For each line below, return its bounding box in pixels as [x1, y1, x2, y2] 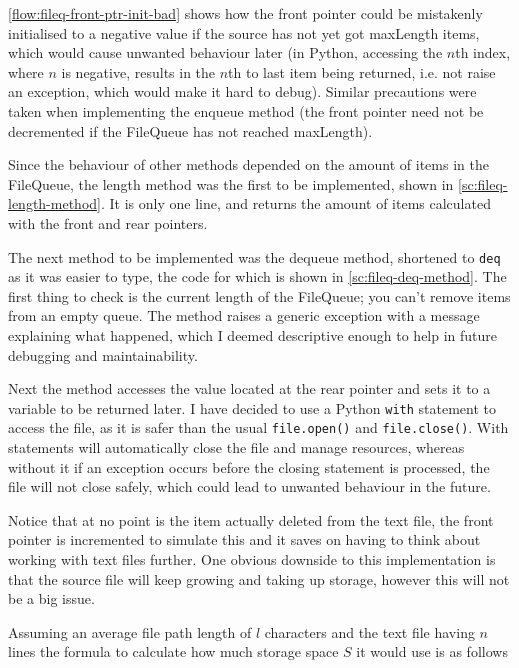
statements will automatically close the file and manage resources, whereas [8, 437, 465, 458]
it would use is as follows [356, 641, 508, 662]
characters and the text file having [264, 621, 475, 642]
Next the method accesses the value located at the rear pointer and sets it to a [8, 378, 491, 399]
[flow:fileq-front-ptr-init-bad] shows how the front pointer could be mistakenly [8, 3, 483, 23]
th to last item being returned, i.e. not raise [228, 61, 496, 82]
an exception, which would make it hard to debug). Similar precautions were [8, 81, 477, 102]
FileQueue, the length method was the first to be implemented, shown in [8, 173, 454, 194]
